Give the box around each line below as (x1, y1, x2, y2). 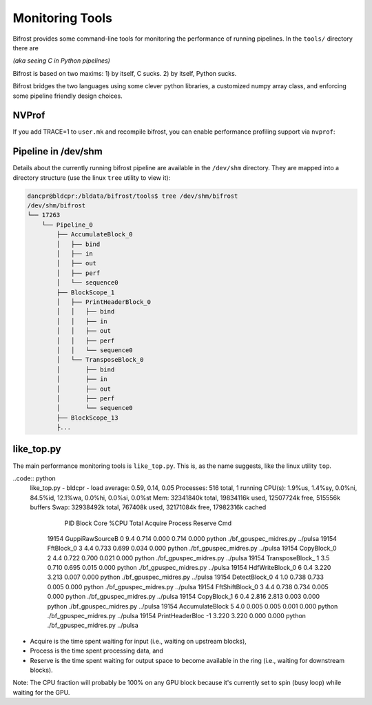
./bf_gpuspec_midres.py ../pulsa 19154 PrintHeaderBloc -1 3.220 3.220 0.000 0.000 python (47, 612, 307, 620)
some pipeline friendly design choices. (12, 92, 123, 100)
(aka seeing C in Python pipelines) (12, 57, 110, 65)
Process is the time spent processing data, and (30, 646, 163, 655)
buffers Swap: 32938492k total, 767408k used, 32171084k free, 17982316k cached (30, 503, 267, 511)
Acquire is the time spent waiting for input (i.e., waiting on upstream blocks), (30, 637, 247, 645)
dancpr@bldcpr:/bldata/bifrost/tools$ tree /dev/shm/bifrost (27, 192, 238, 200)
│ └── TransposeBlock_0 (56, 356, 144, 364)
